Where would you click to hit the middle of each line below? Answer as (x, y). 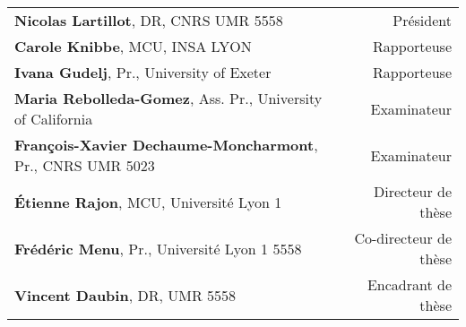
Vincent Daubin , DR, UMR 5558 (125, 295)
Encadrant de (409, 284)
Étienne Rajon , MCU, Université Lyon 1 (148, 202)
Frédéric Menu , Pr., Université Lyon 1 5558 (158, 248)
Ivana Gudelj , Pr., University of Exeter (143, 72)
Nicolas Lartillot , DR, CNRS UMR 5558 (149, 20)
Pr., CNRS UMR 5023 (85, 165)
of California (54, 119)
